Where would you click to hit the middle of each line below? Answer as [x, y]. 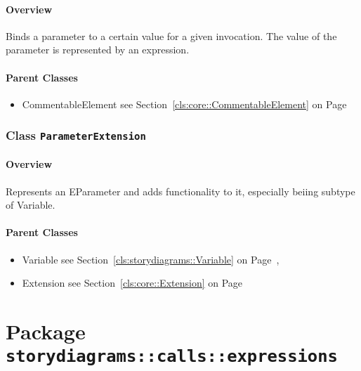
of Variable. [31, 205]
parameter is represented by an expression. [98, 50]
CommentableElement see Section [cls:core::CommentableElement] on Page [184, 104]
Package [46, 331]
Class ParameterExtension [76, 135]
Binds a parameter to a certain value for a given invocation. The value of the [171, 35]
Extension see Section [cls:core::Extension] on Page [132, 283]
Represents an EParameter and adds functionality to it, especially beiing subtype [180, 191]
